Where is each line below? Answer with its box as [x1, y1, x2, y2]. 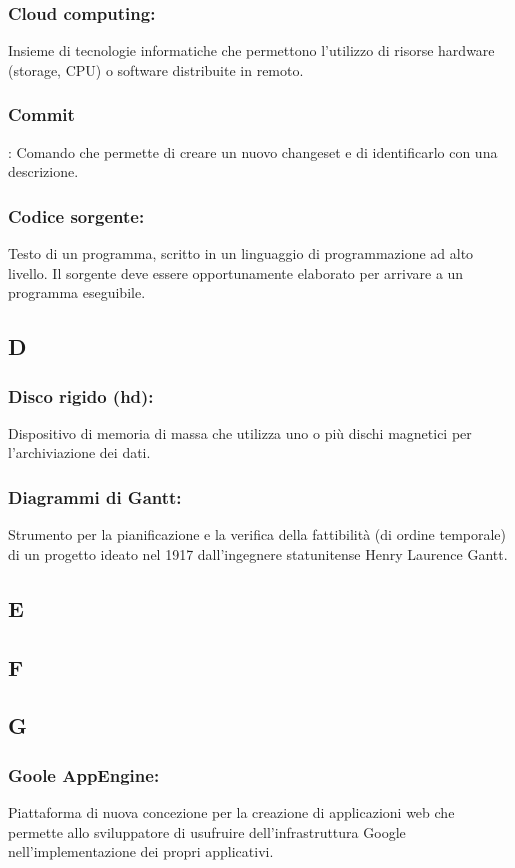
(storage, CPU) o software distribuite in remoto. [8, 59, 304, 80]
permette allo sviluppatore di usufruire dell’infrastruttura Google [8, 821, 406, 842]
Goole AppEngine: [8, 762, 160, 787]
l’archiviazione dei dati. [8, 442, 151, 463]
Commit [8, 102, 75, 127]
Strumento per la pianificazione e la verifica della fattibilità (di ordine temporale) [8, 524, 507, 545]
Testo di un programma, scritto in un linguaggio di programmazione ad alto [8, 243, 474, 264]
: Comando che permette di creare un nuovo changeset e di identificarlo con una [8, 141, 498, 162]
